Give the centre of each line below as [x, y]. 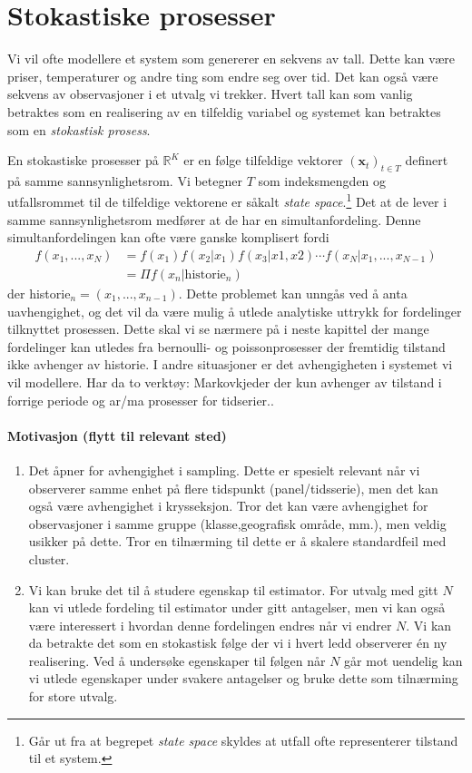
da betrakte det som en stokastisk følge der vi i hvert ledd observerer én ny [238, 643]
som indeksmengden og [322, 180]
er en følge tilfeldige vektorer [263, 160]
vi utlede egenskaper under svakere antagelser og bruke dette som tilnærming [243, 678]
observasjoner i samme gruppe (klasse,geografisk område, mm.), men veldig [237, 523]
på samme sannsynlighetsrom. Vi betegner [125, 180]
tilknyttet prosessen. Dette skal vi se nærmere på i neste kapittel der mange [218, 329]
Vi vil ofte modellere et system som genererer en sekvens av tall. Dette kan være [231, 59]
